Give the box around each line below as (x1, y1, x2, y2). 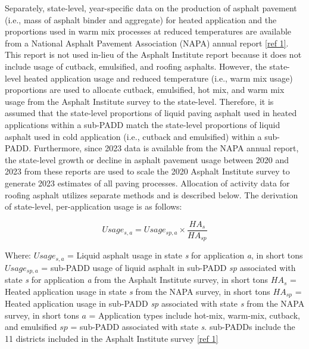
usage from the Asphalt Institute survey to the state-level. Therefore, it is (5, 95, 274, 107)
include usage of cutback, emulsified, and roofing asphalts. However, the (5, 60, 267, 72)
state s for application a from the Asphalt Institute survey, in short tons (5, 273, 269, 286)
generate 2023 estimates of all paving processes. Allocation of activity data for (5, 176, 290, 189)
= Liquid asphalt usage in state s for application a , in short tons (67, 249, 303, 261)
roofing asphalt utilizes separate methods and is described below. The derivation (5, 188, 298, 201)
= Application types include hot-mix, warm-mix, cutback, (89, 309, 300, 321)
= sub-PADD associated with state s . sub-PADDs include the (70, 320, 295, 333)
